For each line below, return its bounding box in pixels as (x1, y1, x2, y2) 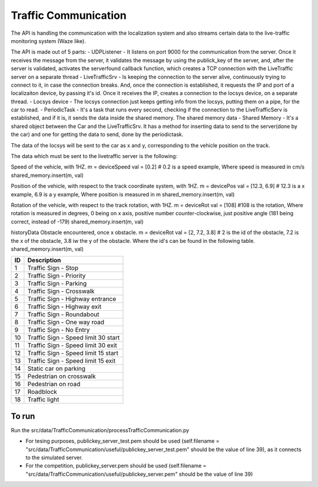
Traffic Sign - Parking (27, 279, 87, 288)
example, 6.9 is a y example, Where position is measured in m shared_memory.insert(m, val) (11, 190, 235, 198)
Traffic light (27, 396, 59, 404)
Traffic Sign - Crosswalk (27, 287, 95, 295)
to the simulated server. (25, 454, 83, 461)
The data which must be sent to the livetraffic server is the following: (11, 153, 178, 160)
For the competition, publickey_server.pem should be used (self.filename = (25, 462, 207, 469)
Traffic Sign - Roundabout (27, 310, 100, 318)
